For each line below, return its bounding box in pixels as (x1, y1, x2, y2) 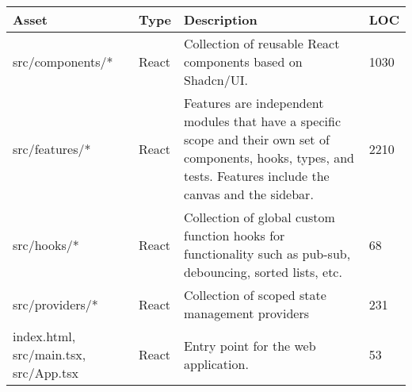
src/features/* (13, 139, 91, 158)
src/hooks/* (13, 235, 79, 254)
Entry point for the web (184, 336, 316, 355)
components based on (184, 52, 303, 71)
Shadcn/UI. (184, 71, 248, 89)
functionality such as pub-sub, (184, 244, 351, 263)
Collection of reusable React (184, 34, 340, 52)
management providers (184, 304, 309, 322)
